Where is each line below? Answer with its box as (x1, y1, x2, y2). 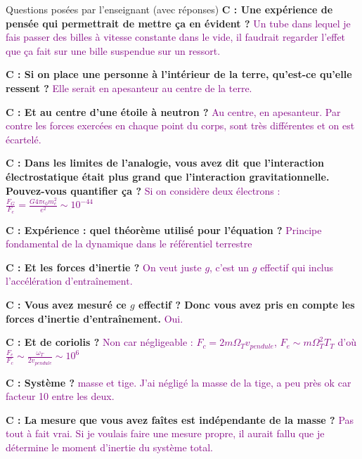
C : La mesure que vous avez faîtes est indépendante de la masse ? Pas (6, 412, 354, 427)
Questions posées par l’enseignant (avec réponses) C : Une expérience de (6, 2, 333, 16)
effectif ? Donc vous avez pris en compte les (138, 297, 355, 311)
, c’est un (209, 259, 250, 274)
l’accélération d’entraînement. (6, 273, 133, 288)
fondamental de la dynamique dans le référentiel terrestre (6, 236, 252, 251)
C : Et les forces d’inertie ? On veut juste (6, 259, 202, 274)
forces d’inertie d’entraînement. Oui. (6, 311, 183, 325)
